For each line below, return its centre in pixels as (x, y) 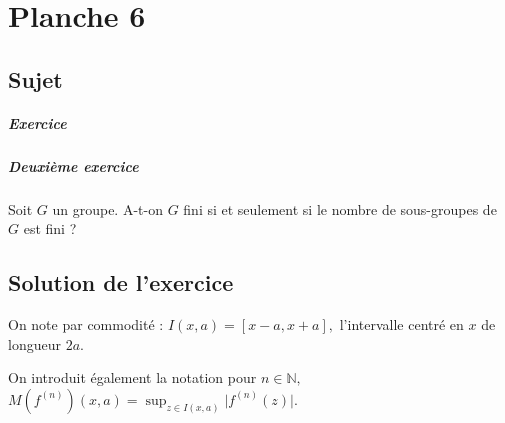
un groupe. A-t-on (107, 208)
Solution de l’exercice (121, 282)
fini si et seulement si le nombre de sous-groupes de (340, 208)
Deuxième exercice (73, 165)
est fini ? (50, 228)
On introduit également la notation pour (132, 377)
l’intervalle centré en (401, 324)
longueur (34, 343)
